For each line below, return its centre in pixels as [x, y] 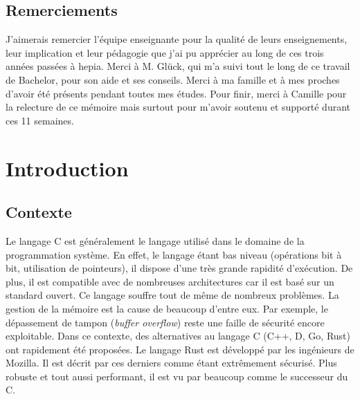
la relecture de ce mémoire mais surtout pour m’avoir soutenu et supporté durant [178, 107]
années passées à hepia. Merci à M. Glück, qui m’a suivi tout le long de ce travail [178, 66]
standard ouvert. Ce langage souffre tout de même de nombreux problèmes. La [172, 295]
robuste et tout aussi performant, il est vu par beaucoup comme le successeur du [177, 376]
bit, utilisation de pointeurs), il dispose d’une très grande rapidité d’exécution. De [179, 268]
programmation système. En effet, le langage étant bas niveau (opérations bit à [174, 254]
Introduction [67, 168]
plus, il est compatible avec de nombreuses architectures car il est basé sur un [170, 281]
